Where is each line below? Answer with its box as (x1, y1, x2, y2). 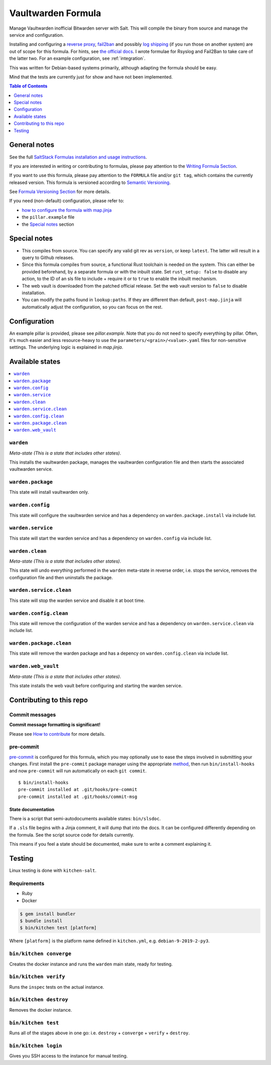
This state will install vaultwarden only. (9, 489, 89, 495)
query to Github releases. (22, 254, 75, 260)
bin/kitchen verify (9, 973, 65, 980)
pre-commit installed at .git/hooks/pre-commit (18, 787, 138, 792)
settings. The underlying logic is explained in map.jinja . (9, 344, 123, 350)
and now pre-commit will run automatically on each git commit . (9, 768, 147, 774)
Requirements (9, 880, 45, 887)
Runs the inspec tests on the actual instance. (9, 984, 104, 990)
